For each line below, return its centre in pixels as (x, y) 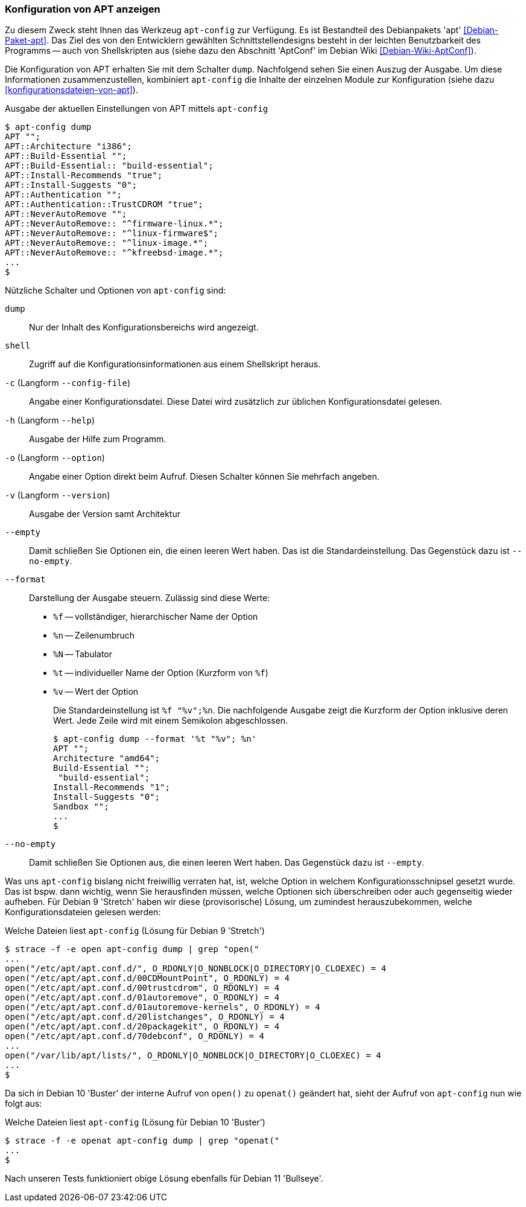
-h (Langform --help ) (50, 420)
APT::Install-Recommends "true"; (84, 175)
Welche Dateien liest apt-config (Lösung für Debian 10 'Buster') (135, 1122)
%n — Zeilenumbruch (94, 636)
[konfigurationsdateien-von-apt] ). (71, 90)
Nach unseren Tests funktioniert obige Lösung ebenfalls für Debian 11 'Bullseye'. (164, 1179)
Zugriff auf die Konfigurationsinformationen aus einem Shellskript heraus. (175, 364)
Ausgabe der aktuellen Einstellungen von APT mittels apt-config (137, 109)
